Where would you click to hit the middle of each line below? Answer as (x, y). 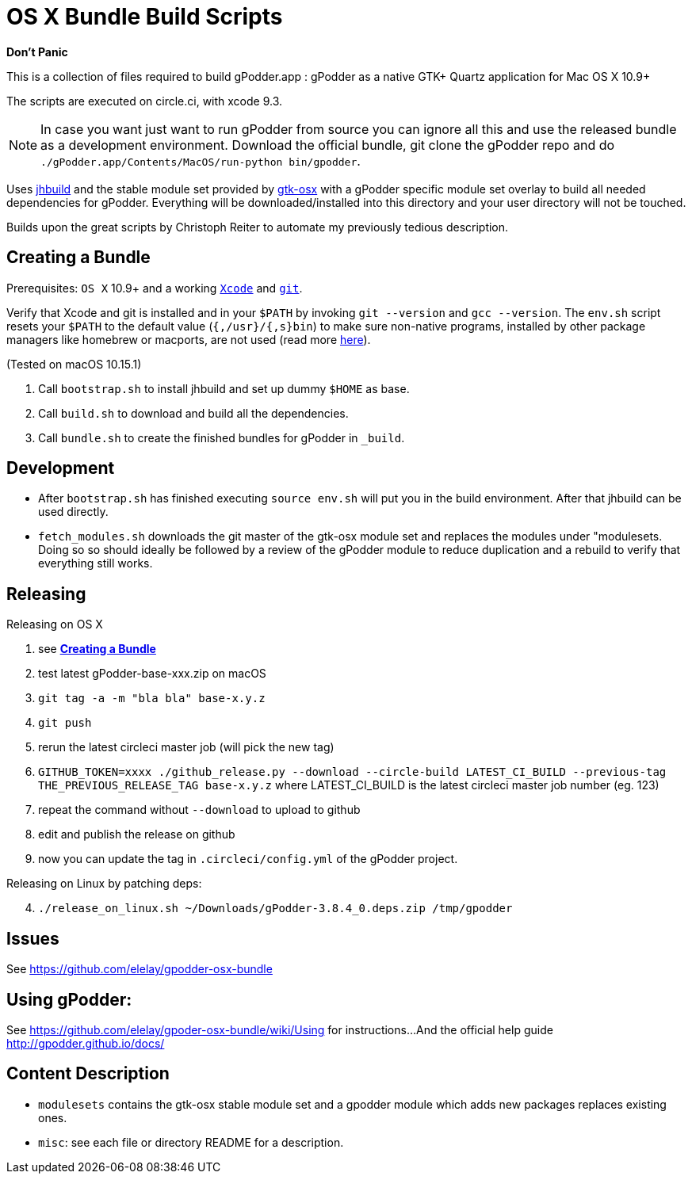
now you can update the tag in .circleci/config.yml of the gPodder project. (248, 859)
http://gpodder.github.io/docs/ (86, 1043)
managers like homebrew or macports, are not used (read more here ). (189, 339)
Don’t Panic (37, 52)
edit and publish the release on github (137, 834)
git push (65, 723)
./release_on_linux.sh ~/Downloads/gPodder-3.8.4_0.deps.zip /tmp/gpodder (275, 909)
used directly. (73, 512)
